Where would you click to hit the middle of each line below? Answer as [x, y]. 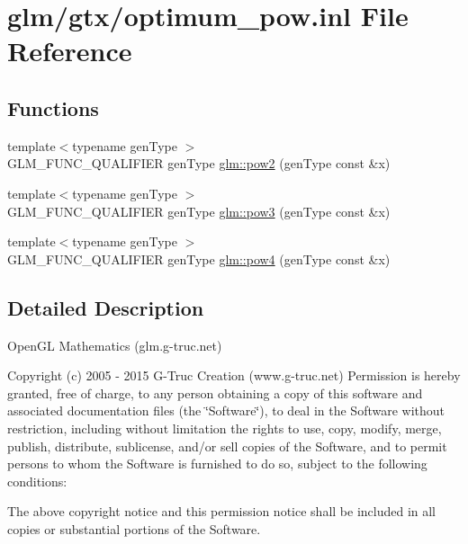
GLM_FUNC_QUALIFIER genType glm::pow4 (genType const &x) [199, 259]
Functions [53, 107]
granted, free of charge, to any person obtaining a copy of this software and [215, 392]
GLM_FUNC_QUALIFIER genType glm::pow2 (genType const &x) [199, 163]
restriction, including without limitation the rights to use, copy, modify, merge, [225, 428]
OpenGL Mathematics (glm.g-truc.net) [115, 345]
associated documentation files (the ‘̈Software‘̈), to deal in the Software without [226, 410]
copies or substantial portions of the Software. [134, 528]
